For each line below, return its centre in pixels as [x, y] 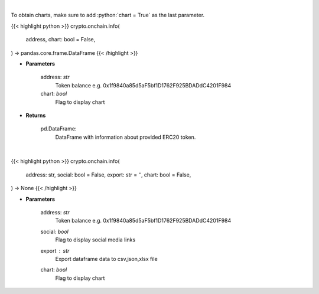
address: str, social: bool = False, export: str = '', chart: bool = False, [108, 175]
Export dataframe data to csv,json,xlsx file [106, 259]
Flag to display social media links [95, 240]
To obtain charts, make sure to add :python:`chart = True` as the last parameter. [108, 15]
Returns [36, 115]
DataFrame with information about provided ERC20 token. [126, 137]
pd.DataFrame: [58, 129]
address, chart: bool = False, [61, 40]
